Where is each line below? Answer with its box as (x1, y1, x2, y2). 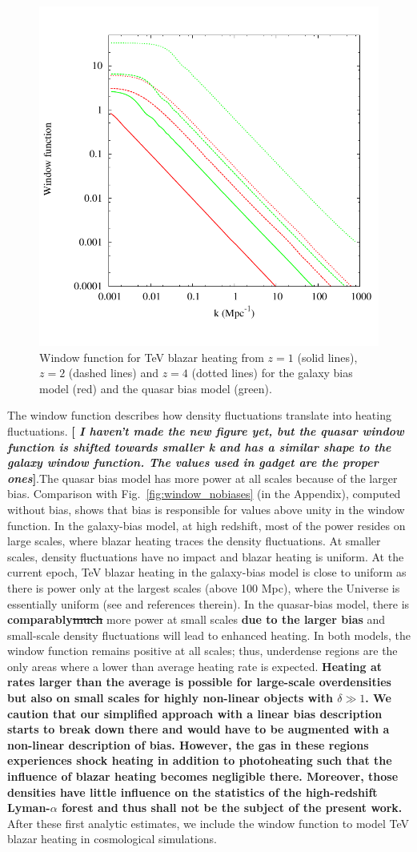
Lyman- (7, 799, 50, 816)
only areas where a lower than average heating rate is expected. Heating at (7, 657, 383, 674)
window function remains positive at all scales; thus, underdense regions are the (7, 642, 398, 659)
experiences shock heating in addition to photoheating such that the (7, 752, 392, 769)
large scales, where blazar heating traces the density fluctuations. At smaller (7, 532, 381, 549)
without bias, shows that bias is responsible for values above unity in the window (7, 500, 405, 517)
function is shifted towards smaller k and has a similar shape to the (7, 438, 391, 455)
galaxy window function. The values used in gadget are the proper (7, 454, 379, 471)
